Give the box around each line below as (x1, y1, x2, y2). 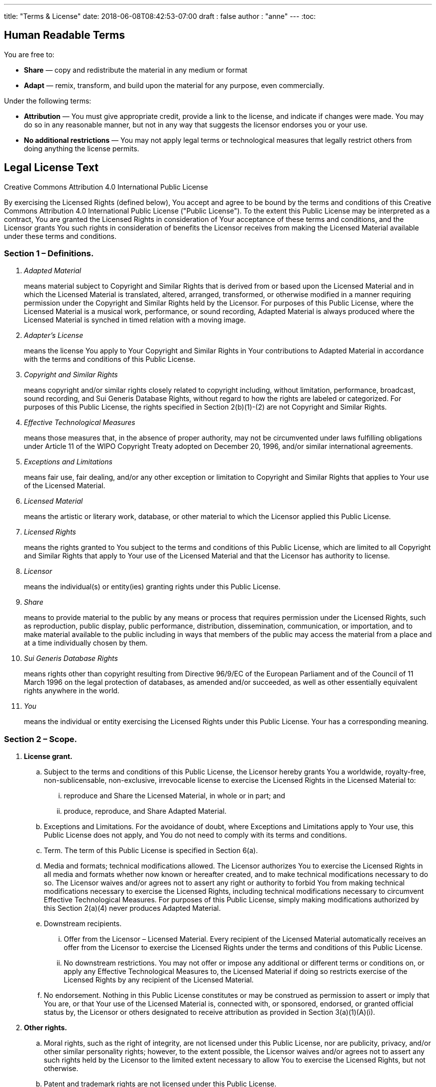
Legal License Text (4, 161, 99, 174)
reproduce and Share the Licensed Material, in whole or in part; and (64, 791, 285, 800)
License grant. (24, 752, 73, 761)
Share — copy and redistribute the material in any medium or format (24, 65, 247, 74)
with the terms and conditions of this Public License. (24, 355, 196, 364)
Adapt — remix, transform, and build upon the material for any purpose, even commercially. (24, 81, 325, 90)
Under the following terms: (4, 96, 92, 105)
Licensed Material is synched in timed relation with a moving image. (24, 316, 246, 325)
